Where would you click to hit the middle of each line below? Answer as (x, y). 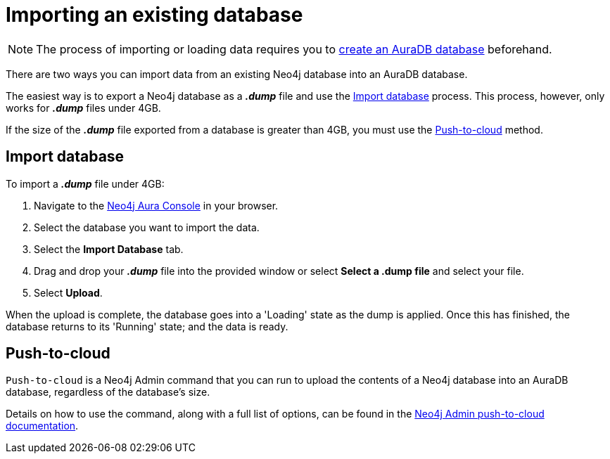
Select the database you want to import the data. (147, 227)
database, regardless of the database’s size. (108, 392)
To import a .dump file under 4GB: (85, 183)
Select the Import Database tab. (109, 249)
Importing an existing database (154, 15)
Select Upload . (68, 292)
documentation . (42, 426)
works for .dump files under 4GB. (83, 108)
